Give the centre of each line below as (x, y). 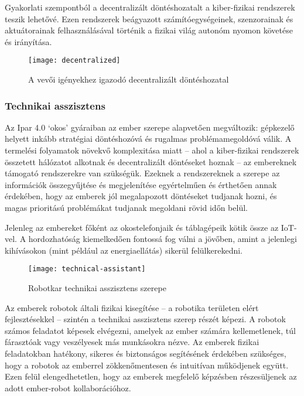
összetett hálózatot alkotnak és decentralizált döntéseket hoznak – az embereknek (151, 161)
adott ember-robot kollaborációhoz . (68, 388)
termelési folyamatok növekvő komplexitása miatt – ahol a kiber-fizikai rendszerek (152, 150)
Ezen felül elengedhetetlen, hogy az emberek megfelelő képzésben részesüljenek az (151, 376)
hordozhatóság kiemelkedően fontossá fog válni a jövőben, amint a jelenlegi (163, 239)
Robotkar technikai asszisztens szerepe (97, 288)
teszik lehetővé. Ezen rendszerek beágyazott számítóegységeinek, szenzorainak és (149, 18)
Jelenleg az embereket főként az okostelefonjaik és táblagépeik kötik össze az (142, 227)
